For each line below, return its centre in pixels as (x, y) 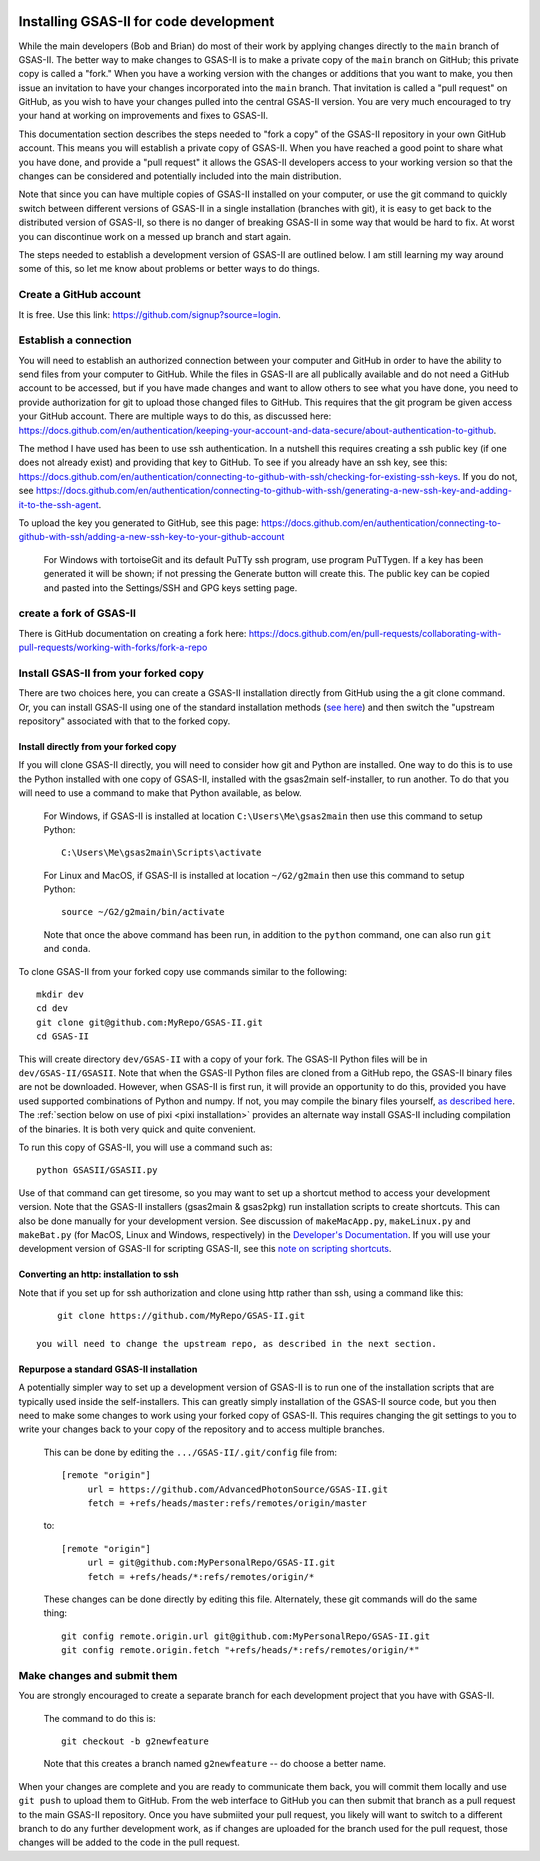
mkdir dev (60, 994)
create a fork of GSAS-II (77, 613)
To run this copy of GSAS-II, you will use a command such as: (145, 1147)
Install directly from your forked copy (97, 746)
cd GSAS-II (63, 1036)
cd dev (52, 1008)
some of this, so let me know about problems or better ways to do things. (169, 269)
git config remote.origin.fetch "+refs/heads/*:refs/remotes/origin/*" (240, 1650)
